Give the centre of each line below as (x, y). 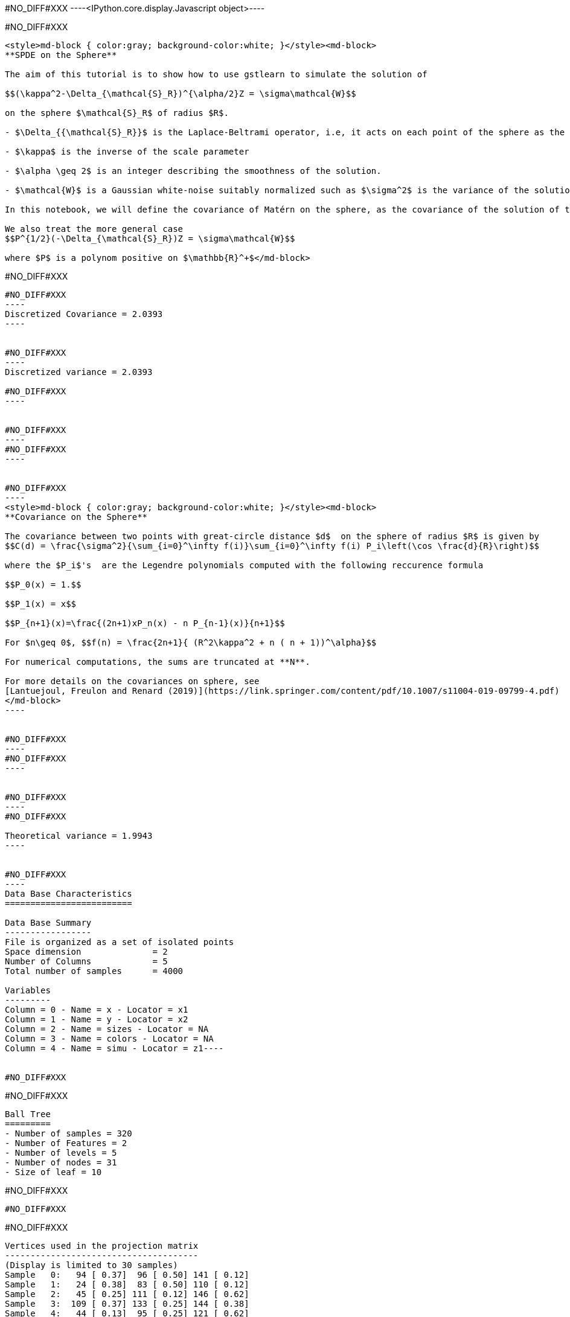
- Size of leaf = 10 (53, 1172)
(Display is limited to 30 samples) (91, 1265)
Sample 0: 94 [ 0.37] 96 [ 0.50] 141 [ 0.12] (127, 1275)
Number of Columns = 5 (86, 961)
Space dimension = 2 (86, 952)
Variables (28, 990)
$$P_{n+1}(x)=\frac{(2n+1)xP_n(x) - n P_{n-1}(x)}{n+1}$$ (145, 623)
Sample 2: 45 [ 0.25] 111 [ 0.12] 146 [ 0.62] (127, 1294)
